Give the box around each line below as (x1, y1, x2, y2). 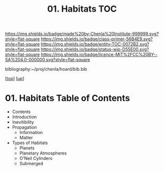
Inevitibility (12, 119, 34, 125)
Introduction (12, 114, 37, 120)
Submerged (19, 161, 43, 167)
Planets (19, 145, 35, 151)
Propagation (12, 124, 37, 130)
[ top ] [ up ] (5, 76, 24, 81)
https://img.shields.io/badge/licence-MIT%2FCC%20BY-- (41, 52, 158, 57)
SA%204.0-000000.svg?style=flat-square (5, 57, 90, 63)
